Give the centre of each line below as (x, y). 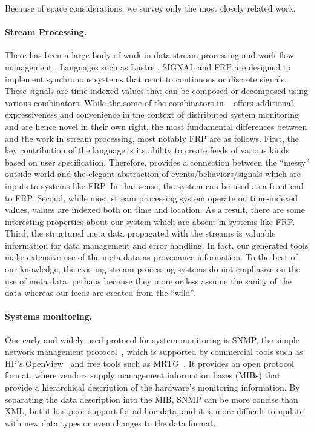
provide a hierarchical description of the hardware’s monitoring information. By (152, 387)
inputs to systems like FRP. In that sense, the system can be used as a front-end (154, 185)
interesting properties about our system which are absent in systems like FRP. (150, 221)
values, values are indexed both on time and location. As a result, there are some (155, 210)
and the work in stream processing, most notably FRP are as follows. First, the (152, 138)
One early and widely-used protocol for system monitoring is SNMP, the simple (152, 339)
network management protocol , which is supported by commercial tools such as (154, 351)
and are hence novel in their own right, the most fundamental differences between (156, 126)
